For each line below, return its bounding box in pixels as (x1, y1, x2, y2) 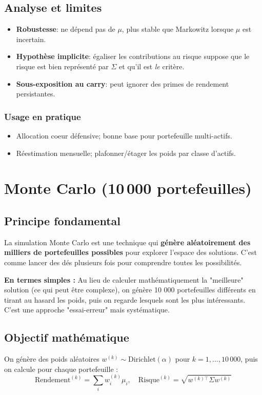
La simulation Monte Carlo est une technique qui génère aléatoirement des (4, 236, 251, 247)
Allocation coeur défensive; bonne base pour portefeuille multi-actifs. (16, 130, 232, 141)
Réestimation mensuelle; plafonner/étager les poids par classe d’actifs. (16, 147, 236, 158)
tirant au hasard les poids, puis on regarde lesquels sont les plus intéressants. (4, 294, 246, 305)
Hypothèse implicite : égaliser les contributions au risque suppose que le (16, 51, 250, 62)
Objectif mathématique (4, 329, 129, 345)
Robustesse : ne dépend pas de (16, 24, 115, 34)
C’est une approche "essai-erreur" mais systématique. (4, 304, 170, 315)
